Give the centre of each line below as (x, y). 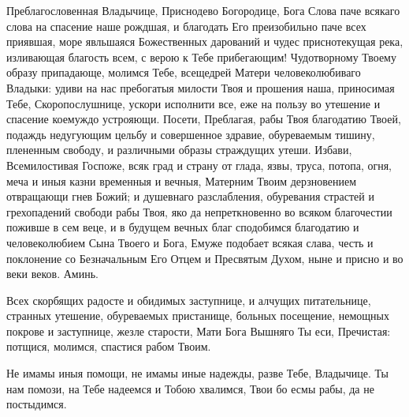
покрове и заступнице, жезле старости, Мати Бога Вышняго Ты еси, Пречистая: (199, 331)
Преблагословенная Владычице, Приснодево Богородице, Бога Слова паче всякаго (203, 10)
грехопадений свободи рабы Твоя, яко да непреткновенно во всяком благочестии (199, 211)
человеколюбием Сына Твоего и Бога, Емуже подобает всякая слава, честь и (190, 242)
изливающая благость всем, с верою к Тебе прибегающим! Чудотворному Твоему (201, 56)
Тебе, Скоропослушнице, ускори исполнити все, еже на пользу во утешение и (193, 103)
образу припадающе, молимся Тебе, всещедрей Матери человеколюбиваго (184, 72)
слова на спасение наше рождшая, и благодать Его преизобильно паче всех (186, 26)
